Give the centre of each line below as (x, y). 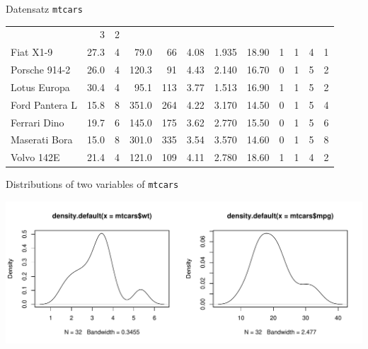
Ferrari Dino (38, 122)
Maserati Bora (42, 140)
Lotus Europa (40, 87)
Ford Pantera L (44, 104)
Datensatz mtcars (44, 8)
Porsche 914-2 (41, 70)
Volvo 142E (35, 157)
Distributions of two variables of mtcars (92, 184)
